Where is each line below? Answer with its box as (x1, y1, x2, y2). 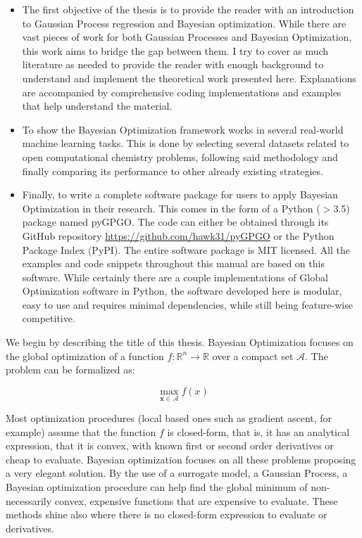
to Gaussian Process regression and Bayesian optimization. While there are (22, 15, 347, 30)
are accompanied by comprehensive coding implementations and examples (22, 84, 342, 99)
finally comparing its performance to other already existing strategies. (22, 163, 323, 178)
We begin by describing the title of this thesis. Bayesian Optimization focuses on (6, 335, 354, 350)
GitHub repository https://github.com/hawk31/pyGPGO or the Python (22, 228, 335, 243)
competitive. (22, 311, 75, 326)
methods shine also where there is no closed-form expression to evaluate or (6, 507, 327, 522)
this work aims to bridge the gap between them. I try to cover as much (22, 43, 329, 58)
